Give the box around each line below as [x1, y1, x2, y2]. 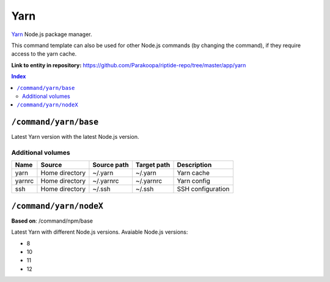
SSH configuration [177, 185, 230, 193]
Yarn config [177, 177, 211, 185]
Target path [135, 161, 170, 169]
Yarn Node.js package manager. [11, 31, 92, 38]
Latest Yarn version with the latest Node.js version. [11, 133, 140, 141]
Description [177, 161, 212, 169]
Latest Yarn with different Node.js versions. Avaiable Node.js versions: [11, 228, 188, 236]
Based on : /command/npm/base [11, 217, 93, 224]
